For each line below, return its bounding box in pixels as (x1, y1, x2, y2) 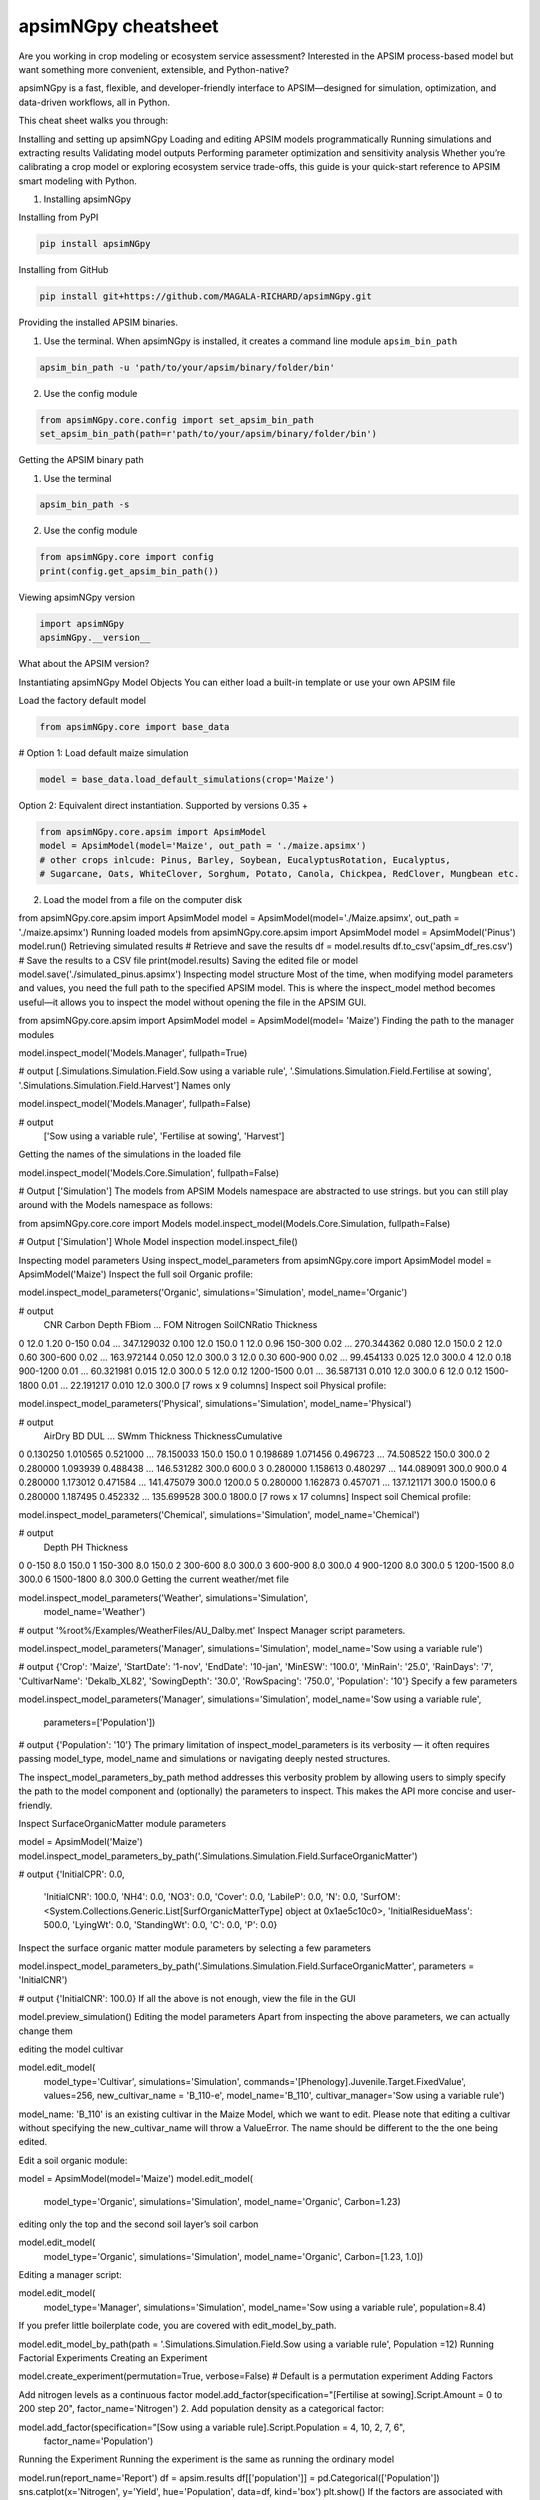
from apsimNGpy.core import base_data (39, 721, 230, 732)
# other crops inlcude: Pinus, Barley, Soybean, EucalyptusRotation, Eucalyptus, (39, 854, 452, 865)
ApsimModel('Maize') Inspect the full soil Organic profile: (18, 1268, 254, 1280)
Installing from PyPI (18, 211, 99, 224)
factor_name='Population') (43, 2435, 154, 2447)
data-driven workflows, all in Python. (18, 96, 170, 108)
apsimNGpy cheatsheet (18, 15, 219, 37)
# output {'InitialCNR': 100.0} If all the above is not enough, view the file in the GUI (18, 1992, 356, 2004)
